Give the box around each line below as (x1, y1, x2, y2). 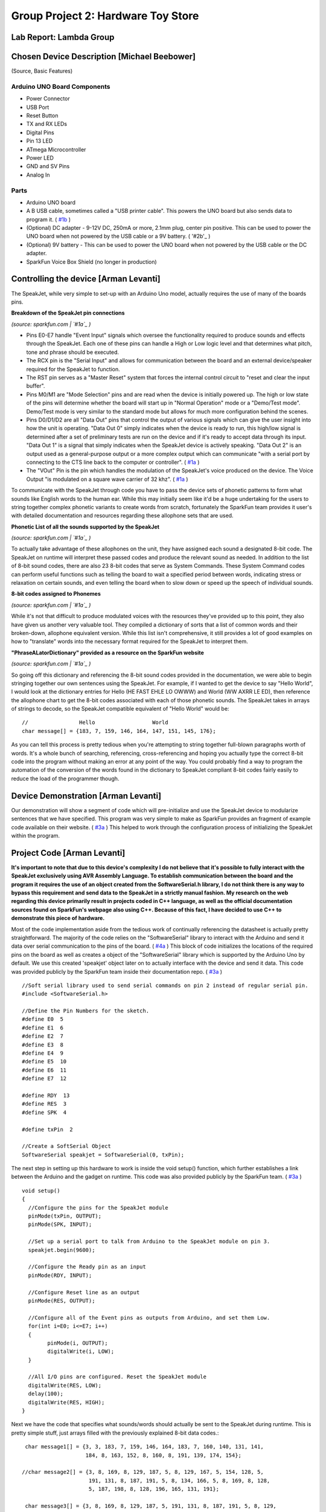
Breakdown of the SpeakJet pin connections (11, 309, 125, 317)
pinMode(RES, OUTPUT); (28, 1297, 95, 1304)
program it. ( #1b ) (26, 215, 71, 223)
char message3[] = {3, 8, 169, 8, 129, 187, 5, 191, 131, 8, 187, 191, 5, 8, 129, (25, 1502, 277, 1509)
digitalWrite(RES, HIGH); (28, 1399, 105, 1406)
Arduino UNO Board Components (11, 82, 110, 91)
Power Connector (26, 95, 71, 102)
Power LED (26, 154, 54, 161)
